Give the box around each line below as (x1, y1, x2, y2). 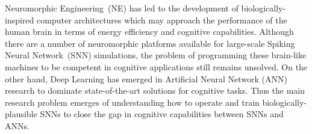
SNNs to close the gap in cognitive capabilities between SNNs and (40, 108, 284, 120)
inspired (5, 13, 34, 26)
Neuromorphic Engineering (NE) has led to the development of (5, 2, 239, 14)
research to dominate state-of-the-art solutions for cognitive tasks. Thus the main (5, 84, 305, 97)
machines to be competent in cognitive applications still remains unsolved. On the (5, 60, 308, 73)
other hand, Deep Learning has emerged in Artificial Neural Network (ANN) (5, 72, 287, 85)
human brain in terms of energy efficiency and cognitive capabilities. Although (5, 25, 294, 38)
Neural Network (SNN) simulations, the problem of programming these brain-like (5, 49, 307, 61)
